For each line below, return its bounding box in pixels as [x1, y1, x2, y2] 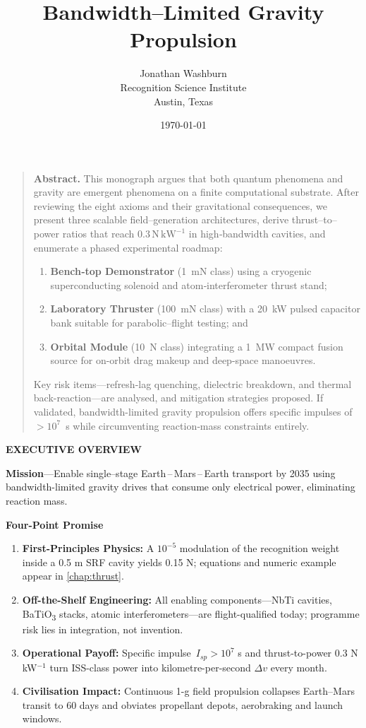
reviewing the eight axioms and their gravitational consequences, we [33, 198, 327, 213]
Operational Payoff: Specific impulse [22, 645, 191, 660]
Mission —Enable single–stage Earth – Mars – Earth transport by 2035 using [6, 465, 336, 480]
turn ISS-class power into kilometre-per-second [49, 659, 251, 674]
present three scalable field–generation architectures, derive [33, 212, 289, 227]
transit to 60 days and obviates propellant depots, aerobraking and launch [22, 697, 343, 712]
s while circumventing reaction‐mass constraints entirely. [66, 418, 310, 433]
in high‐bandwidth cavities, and [188, 226, 326, 241]
